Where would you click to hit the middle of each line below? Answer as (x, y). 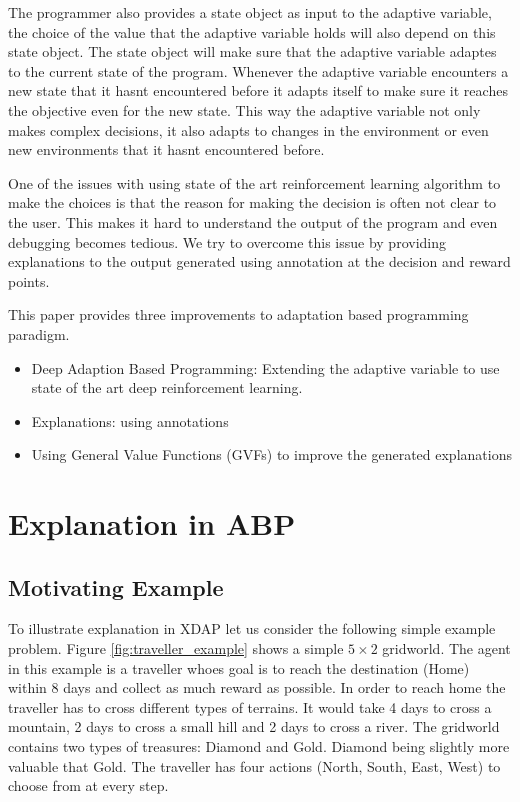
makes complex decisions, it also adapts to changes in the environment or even (248, 129)
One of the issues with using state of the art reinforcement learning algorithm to (254, 182)
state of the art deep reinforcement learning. (167, 387)
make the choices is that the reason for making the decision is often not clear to (252, 202)
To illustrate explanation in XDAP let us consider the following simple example (252, 628)
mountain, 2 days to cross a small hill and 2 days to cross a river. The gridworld (254, 726)
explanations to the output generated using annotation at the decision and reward (259, 261)
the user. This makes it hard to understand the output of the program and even (253, 221)
